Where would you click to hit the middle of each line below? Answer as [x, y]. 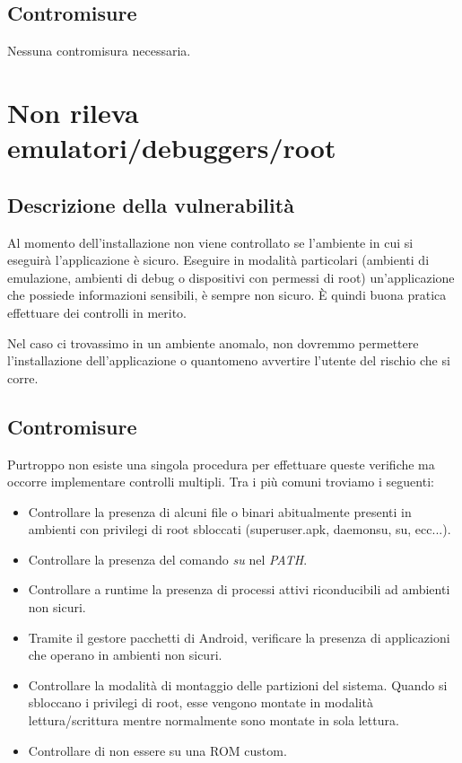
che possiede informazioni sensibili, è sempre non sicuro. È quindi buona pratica [227, 295]
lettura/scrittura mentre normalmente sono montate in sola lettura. [214, 720]
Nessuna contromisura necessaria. [99, 51]
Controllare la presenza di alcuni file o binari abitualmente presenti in [220, 511]
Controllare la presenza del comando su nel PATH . [168, 559]
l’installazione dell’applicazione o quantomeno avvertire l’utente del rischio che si [229, 360]
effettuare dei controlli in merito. [97, 312]
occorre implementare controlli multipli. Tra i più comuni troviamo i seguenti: [221, 482]
